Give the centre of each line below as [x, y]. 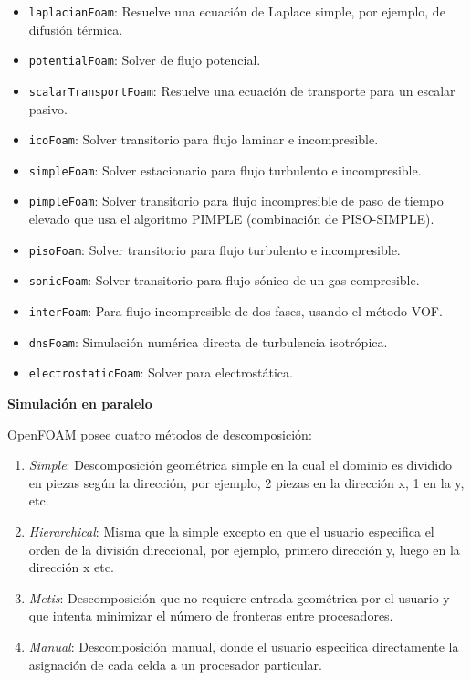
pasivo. [48, 108]
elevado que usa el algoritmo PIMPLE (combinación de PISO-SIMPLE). [231, 219]
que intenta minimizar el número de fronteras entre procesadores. [211, 616]
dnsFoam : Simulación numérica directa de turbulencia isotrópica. [208, 341]
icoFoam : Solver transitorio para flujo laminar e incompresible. [204, 139]
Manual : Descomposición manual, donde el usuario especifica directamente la [244, 646]
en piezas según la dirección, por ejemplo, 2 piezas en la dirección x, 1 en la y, [246, 482]
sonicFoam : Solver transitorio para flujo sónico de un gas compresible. [224, 280]
